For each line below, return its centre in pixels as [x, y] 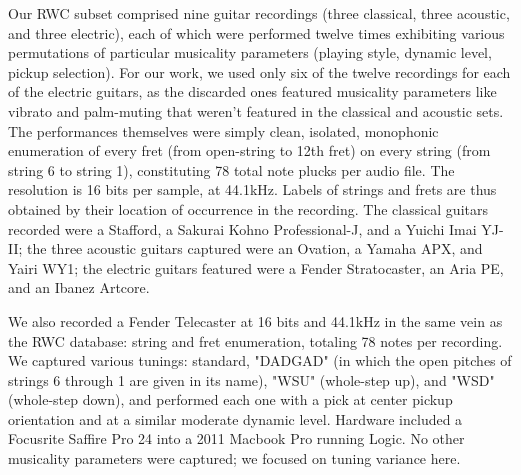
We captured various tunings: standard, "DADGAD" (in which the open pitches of [260, 360]
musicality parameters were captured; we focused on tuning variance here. [234, 458]
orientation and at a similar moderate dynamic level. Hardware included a [235, 418]
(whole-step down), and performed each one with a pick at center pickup [230, 399]
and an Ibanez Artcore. [79, 287]
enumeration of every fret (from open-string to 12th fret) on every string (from [249, 150]
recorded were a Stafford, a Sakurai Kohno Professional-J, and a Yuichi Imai [242, 228]
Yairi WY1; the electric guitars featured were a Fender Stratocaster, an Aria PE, [256, 267]
